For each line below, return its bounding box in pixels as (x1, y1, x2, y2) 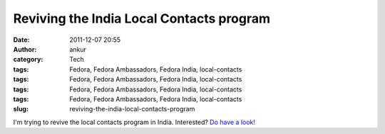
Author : (13, 45, 37, 53)
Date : (13, 35, 30, 44)
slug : (13, 105, 29, 113)
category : (13, 55, 43, 64)
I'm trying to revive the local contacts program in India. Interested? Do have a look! (13, 118, 256, 126)
